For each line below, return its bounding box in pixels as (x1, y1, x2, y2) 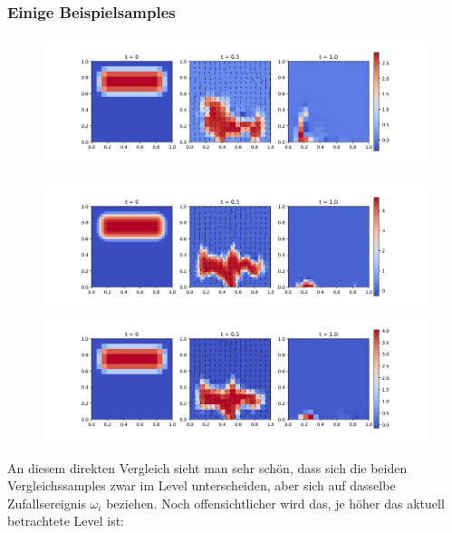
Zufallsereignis (7, 493, 86, 512)
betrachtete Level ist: (7, 511, 125, 530)
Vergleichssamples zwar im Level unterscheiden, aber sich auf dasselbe (7, 476, 396, 495)
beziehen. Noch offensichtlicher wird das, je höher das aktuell (106, 493, 445, 512)
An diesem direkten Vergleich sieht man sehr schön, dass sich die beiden (7, 458, 408, 477)
